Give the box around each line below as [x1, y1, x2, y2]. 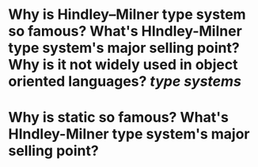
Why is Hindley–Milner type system [8, 6, 247, 24]
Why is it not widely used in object [8, 56, 238, 74]
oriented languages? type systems [8, 72, 241, 91]
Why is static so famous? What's [8, 109, 230, 127]
